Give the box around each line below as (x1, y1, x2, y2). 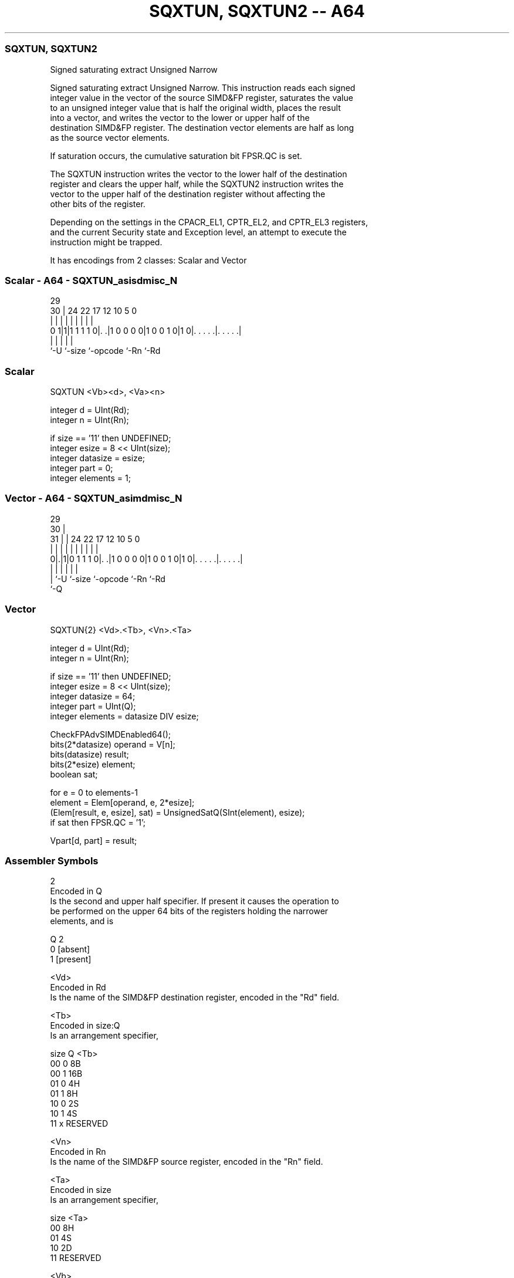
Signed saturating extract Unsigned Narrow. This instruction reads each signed (50, 82, 356, 93)
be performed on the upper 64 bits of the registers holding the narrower (50, 906, 329, 917)
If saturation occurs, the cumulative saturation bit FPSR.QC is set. (50, 150, 302, 161)
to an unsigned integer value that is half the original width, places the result (50, 102, 341, 113)
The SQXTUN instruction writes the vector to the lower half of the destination (50, 168, 347, 179)
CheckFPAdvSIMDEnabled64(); (50, 729, 171, 739)
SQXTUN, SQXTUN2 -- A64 (149, 1, 365, 21)
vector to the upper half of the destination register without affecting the (50, 188, 326, 199)
